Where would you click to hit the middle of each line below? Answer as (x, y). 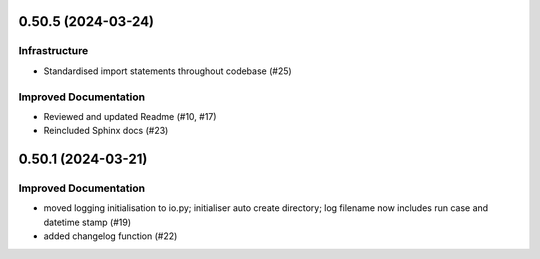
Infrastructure (53, 51)
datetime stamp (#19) (87, 222)
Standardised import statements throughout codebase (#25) (167, 71)
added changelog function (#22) (110, 236)
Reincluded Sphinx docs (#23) (106, 131)
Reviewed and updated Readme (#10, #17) (130, 116)
